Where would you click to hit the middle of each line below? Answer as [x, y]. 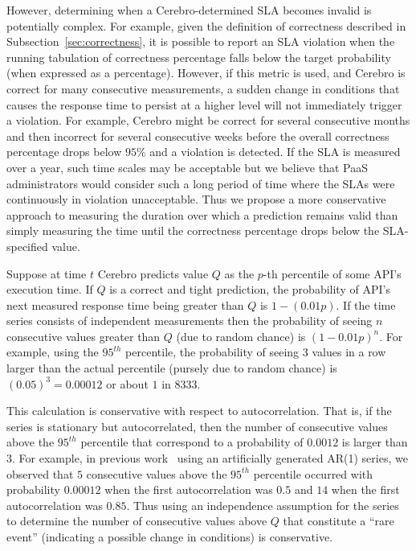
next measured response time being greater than [125, 304]
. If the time [366, 304]
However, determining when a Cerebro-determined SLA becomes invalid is [189, 10]
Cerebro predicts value [153, 273]
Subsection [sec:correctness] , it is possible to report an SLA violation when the [201, 41]
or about [127, 383]
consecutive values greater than [84, 336]
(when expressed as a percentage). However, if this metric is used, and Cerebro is [206, 73]
